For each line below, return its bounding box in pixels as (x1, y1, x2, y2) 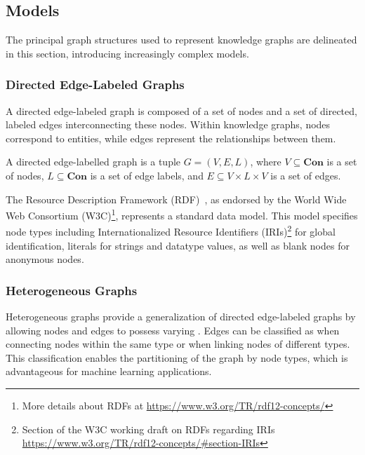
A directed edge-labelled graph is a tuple (6, 154, 181, 169)
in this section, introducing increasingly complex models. (6, 46, 249, 60)
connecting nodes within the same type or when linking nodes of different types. (6, 337, 350, 351)
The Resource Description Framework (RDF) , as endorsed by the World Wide (6, 191, 347, 206)
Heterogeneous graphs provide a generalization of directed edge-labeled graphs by (6, 309, 356, 324)
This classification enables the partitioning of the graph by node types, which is (6, 350, 348, 365)
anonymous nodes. (6, 252, 84, 266)
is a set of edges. (270, 168, 341, 182)
